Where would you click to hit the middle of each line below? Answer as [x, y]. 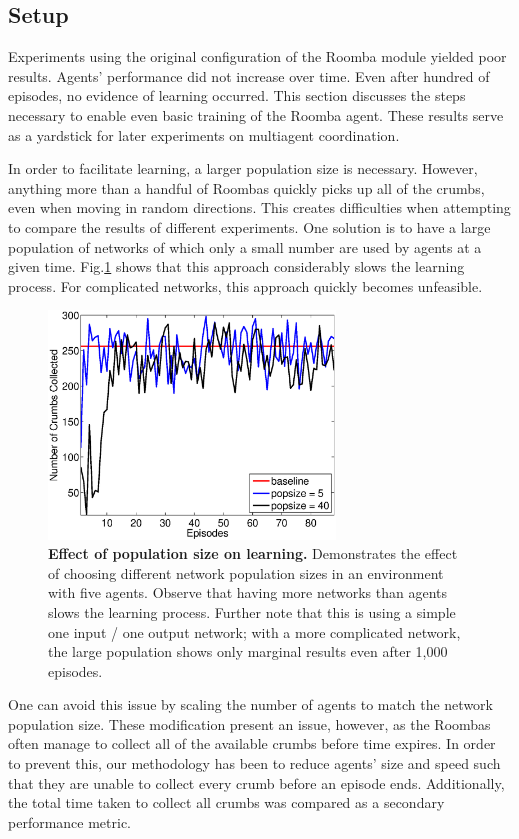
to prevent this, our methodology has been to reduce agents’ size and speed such [254, 763]
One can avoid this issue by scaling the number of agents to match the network [250, 704]
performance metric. [70, 821]
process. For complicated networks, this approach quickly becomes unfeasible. [245, 285]
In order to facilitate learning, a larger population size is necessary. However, [243, 168]
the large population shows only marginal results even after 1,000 [248, 651]
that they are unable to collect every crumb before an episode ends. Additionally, [256, 782]
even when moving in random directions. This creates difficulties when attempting [259, 207]
